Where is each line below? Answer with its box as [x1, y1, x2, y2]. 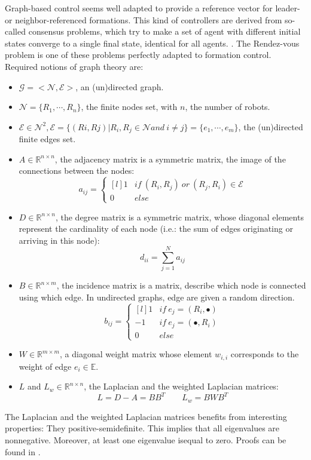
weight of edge [19, 360, 72, 372]
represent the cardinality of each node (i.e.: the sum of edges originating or [19, 222, 293, 235]
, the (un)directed [238, 120, 303, 133]
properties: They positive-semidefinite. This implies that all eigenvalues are [5, 422, 280, 434]
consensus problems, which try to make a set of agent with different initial [28, 25, 301, 38]
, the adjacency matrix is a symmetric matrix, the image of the [54, 152, 286, 165]
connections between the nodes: [19, 164, 135, 177]
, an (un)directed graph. [75, 80, 164, 93]
